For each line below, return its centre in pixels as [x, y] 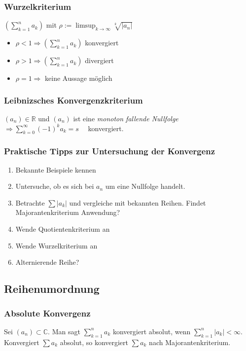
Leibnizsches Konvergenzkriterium [73, 100]
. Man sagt [64, 331]
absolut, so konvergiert [94, 342]
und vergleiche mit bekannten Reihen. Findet [138, 202]
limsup [86, 26]
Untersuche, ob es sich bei [55, 186]
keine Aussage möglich [79, 78]
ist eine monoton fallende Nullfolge [126, 119]
